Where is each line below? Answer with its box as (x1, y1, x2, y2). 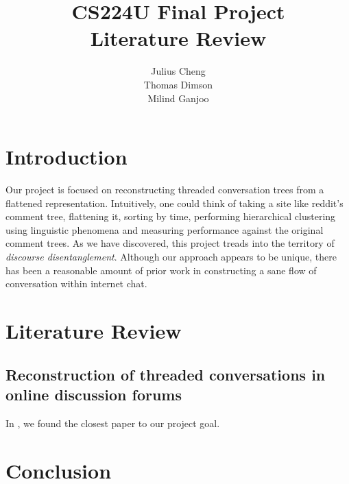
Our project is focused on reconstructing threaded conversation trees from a (5, 182, 324, 197)
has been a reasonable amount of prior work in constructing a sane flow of (5, 263, 317, 277)
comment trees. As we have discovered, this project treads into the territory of (5, 236, 335, 250)
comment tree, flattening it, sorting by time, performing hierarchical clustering (5, 209, 336, 223)
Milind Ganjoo (147, 90, 209, 105)
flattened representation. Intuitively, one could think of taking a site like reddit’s (5, 195, 344, 210)
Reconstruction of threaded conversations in (5, 363, 326, 385)
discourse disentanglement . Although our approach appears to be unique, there (5, 250, 337, 263)
